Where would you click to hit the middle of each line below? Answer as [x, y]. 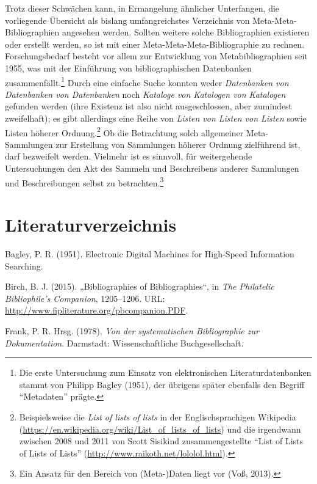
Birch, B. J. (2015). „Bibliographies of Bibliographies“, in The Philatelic [140, 286]
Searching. [24, 266]
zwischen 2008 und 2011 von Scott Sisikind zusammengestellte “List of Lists [161, 441]
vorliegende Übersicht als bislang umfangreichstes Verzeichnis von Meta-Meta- [151, 20]
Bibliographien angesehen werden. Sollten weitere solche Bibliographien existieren [157, 32]
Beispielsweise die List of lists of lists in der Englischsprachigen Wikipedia [158, 416]
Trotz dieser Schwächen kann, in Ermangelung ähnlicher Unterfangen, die [142, 8]
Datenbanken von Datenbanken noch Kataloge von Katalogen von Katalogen [145, 94]
